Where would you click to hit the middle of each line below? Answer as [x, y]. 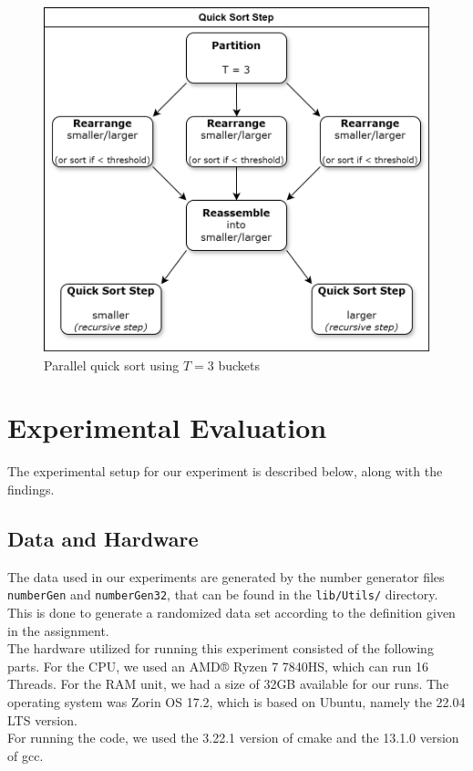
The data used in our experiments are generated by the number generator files [226, 576]
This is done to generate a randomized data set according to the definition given [231, 613]
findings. [31, 490]
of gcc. [26, 755]
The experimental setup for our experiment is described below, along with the [225, 471]
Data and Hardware [103, 538]
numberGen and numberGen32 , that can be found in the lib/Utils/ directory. [223, 594]
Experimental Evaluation [167, 427]
